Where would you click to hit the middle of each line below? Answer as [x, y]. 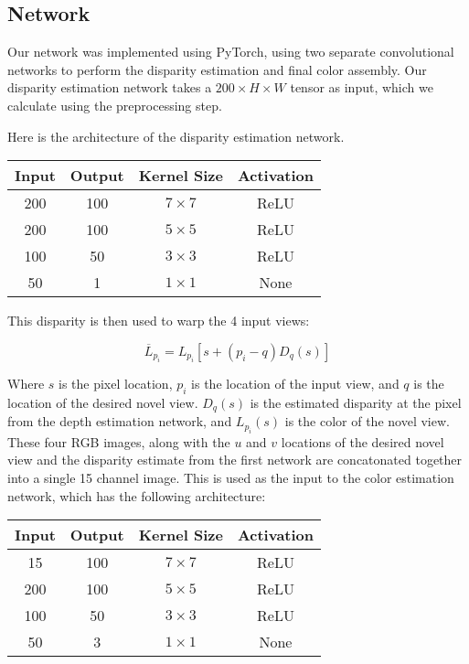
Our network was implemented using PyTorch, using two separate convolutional [231, 52]
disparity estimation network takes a [110, 87]
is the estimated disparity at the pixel [356, 402]
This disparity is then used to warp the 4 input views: [159, 321]
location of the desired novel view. [103, 402]
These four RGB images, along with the [119, 441]
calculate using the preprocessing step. [115, 105]
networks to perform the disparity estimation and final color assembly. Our [217, 69]
